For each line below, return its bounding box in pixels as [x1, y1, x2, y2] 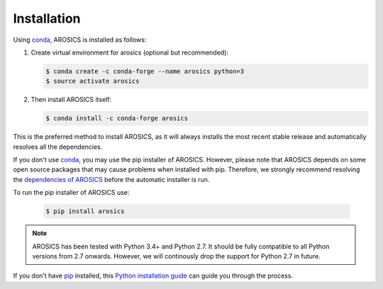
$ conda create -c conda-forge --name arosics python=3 [45, 67, 245, 75]
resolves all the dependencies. [13, 142, 103, 151]
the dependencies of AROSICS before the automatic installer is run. [13, 175, 210, 183]
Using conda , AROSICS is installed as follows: [13, 35, 147, 44]
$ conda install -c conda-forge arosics [45, 114, 188, 123]
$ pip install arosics [45, 208, 125, 215]
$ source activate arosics [45, 77, 140, 85]
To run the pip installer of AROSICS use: [13, 188, 130, 197]
